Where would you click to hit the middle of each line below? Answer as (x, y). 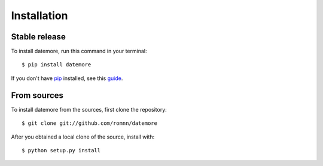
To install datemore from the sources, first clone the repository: (89, 109)
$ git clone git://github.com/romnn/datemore (90, 123)
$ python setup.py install (61, 150)
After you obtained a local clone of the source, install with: (83, 137)
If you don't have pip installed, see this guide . (67, 78)
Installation (39, 16)
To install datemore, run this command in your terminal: (79, 51)
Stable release (38, 37)
